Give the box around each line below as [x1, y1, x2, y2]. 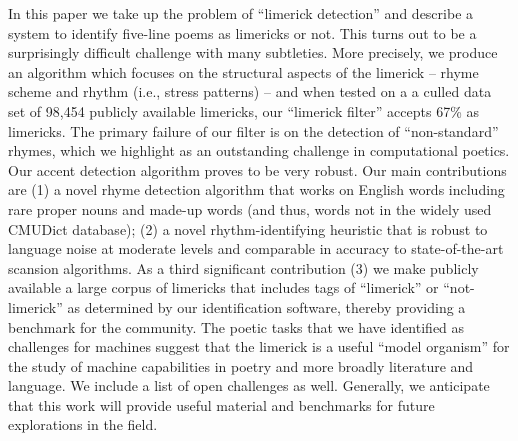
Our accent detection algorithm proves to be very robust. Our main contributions [8, 159, 507, 180]
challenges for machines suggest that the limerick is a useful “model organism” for [8, 336, 510, 357]
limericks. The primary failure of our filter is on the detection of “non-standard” [8, 120, 499, 141]
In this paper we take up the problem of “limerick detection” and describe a [8, 3, 474, 23]
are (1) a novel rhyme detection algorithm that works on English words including [8, 179, 505, 200]
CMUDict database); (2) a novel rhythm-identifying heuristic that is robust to [8, 218, 488, 239]
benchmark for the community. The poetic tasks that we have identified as [8, 316, 465, 337]
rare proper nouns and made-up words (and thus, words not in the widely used [8, 198, 492, 219]
